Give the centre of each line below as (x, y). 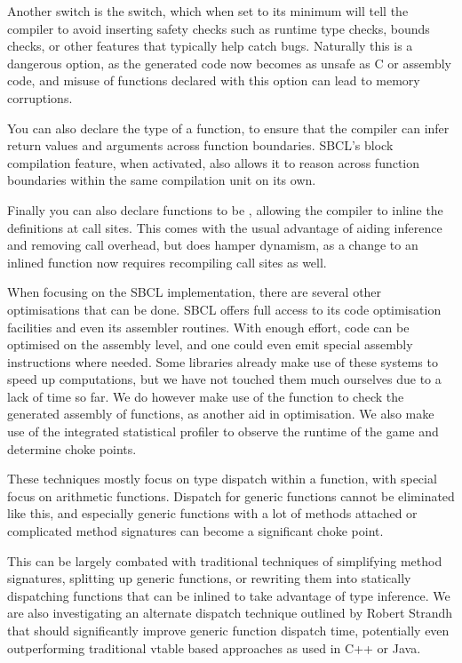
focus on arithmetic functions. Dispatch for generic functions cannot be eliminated (231, 495)
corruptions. (40, 97)
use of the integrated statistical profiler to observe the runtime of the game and (223, 431)
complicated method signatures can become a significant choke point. (195, 531)
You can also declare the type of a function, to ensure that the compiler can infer (228, 128)
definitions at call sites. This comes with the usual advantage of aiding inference (225, 227)
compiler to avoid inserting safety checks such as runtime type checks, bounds (219, 28)
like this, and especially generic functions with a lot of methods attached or (212, 513)
